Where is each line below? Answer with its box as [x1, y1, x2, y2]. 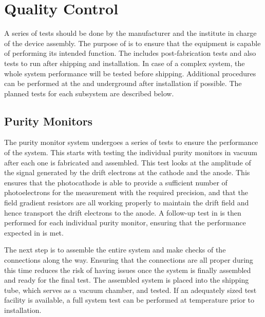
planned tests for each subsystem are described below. [4, 88, 174, 98]
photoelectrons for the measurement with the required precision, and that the [4, 187, 248, 198]
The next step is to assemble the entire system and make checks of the [4, 244, 226, 255]
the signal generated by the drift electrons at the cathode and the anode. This [4, 167, 250, 178]
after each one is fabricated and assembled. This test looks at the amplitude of [4, 157, 251, 167]
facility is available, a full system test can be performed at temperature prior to [4, 294, 255, 305]
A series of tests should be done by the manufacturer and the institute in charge [4, 28, 257, 38]
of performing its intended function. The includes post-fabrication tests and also [4, 48, 256, 58]
